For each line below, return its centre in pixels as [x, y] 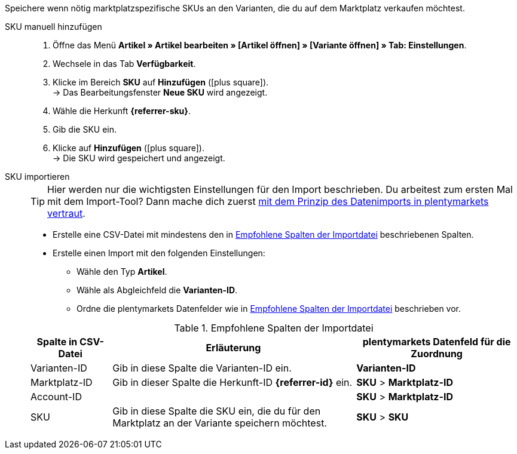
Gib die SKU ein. [85, 129]
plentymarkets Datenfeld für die [437, 342]
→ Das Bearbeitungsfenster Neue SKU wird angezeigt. [160, 92]
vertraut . [66, 213]
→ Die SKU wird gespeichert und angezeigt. [139, 158]
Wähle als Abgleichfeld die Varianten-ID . [157, 290]
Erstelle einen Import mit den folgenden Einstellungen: [159, 253]
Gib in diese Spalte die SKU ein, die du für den [217, 411]
